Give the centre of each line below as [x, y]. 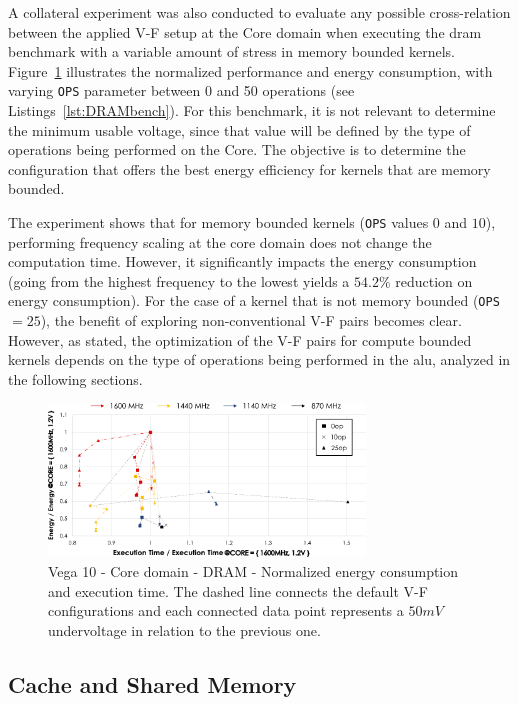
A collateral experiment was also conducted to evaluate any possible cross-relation [259, 12]
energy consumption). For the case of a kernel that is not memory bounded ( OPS [254, 300]
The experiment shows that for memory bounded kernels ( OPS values [218, 222]
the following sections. [75, 378]
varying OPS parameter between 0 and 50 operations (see [181, 90]
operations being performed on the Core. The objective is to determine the [237, 149]
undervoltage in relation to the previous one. [184, 629]
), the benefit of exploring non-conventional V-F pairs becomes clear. [251, 320]
